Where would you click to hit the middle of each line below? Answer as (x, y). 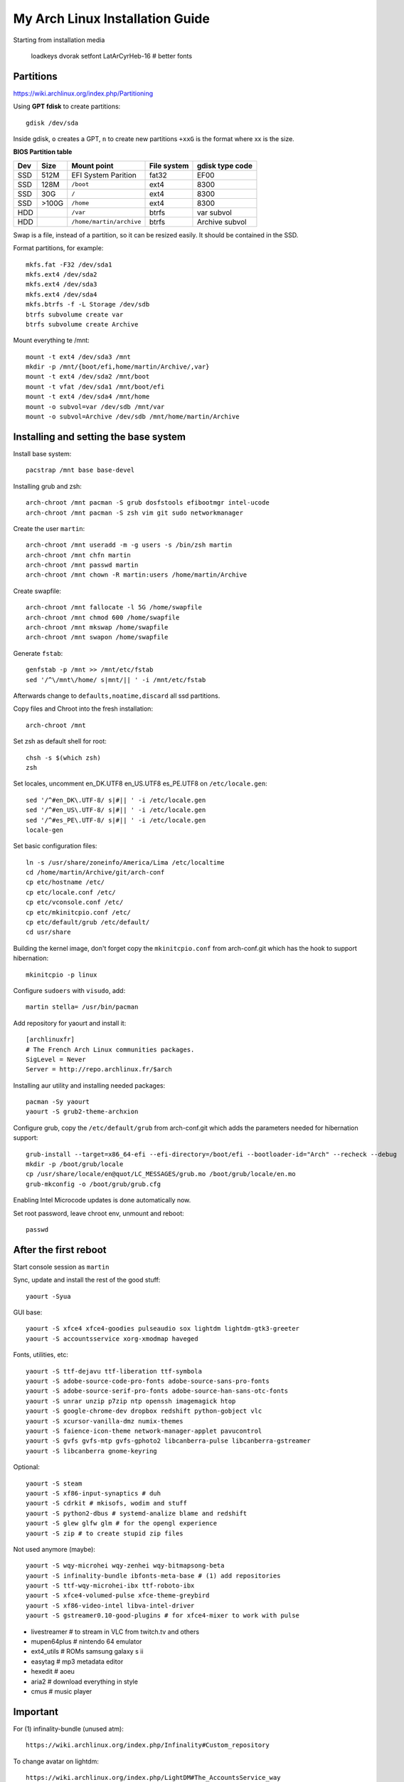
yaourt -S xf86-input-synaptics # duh (94, 1493)
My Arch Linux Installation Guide (111, 19)
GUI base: (28, 1312)
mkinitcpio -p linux (62, 974)
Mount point (92, 165)
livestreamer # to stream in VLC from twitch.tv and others (115, 1632)
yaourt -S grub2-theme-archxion (82, 1112)
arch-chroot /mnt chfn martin (79, 555)
